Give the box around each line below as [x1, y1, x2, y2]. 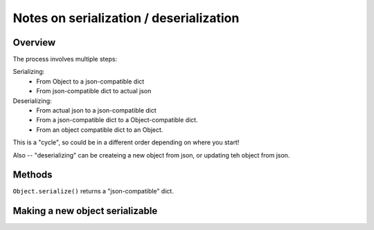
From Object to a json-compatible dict [36, 77, 145, 86]
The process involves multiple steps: [12, 55, 118, 64]
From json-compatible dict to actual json [36, 87, 152, 95]
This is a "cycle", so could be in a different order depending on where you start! [12, 138, 240, 146]
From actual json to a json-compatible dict [36, 106, 157, 115]
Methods [12, 169, 53, 181]
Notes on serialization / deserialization [12, 10, 240, 26]
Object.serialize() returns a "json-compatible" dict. [12, 187, 175, 195]
